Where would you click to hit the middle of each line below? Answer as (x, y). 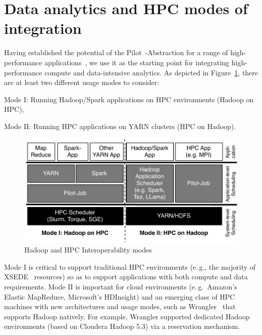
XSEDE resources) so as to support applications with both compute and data (126, 277)
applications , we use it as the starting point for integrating (137, 62)
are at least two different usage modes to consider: (82, 82)
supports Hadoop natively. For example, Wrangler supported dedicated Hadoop (127, 316)
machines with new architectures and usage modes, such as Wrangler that (120, 306)
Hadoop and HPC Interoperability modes (88, 250)
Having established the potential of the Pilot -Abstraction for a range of (116, 52)
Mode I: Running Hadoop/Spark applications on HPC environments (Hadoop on (129, 99)
